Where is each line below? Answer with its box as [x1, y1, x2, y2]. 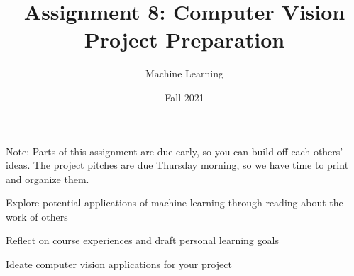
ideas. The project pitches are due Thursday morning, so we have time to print [6, 158, 349, 172]
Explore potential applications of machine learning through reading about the [6, 195, 343, 210]
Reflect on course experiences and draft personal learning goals [6, 233, 279, 248]
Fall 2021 [165, 89, 204, 104]
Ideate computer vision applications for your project [6, 257, 232, 272]
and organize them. [6, 171, 89, 186]
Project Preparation [84, 25, 285, 54]
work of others [6, 209, 68, 223]
